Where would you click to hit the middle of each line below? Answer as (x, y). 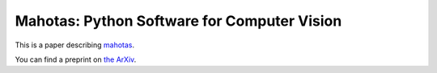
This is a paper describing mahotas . (75, 45)
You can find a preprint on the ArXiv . (76, 59)
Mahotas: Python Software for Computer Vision (178, 21)
